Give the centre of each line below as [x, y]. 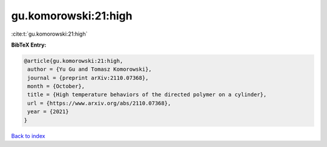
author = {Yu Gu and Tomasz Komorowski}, [90, 69]
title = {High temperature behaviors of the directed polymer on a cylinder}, [147, 95]
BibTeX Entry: [29, 45]
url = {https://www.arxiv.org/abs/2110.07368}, [99, 103]
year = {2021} [48, 112]
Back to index [28, 136]
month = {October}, [56, 87]
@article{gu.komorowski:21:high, [74, 61]
